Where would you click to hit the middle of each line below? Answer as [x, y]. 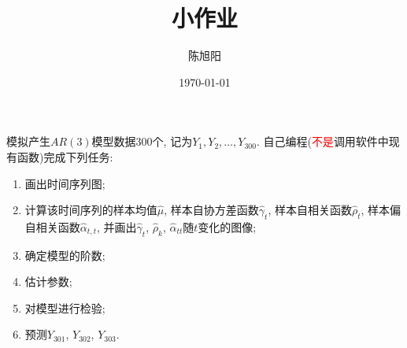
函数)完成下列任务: [65, 156]
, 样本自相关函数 [310, 210]
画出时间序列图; [65, 183]
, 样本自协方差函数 [211, 210]
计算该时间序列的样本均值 [91, 210]
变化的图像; [227, 226]
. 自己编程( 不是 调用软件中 [322, 141]
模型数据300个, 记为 [142, 141]
